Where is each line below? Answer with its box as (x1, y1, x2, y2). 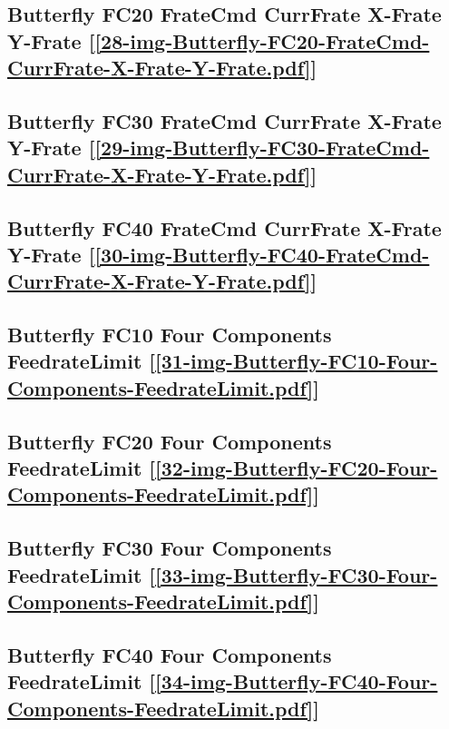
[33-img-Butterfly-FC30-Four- (155, 560, 438, 588)
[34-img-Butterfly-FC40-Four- (155, 667, 438, 695)
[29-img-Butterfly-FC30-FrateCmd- (94, 133, 430, 162)
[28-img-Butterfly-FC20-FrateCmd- (94, 26, 430, 54)
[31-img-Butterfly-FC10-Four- (155, 347, 438, 375)
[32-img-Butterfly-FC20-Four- (155, 454, 438, 482)
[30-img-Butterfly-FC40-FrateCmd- (94, 240, 430, 268)
